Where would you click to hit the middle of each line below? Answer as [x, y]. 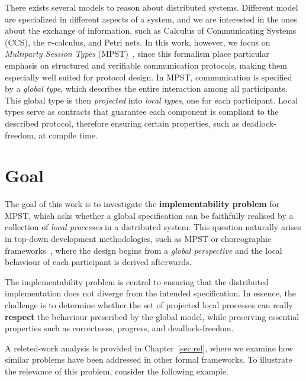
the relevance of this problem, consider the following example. [117, 371]
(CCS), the [25, 42]
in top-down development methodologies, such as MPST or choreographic [138, 239]
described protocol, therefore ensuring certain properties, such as [122, 123]
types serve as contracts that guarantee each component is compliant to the [142, 112]
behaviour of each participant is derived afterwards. [98, 262]
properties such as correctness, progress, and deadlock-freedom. [119, 328]
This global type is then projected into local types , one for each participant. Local [152, 100]
